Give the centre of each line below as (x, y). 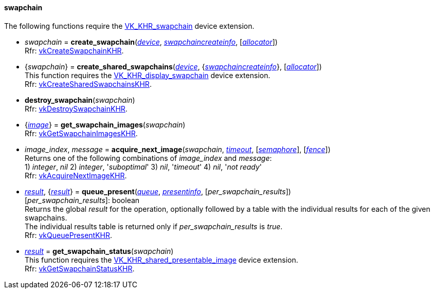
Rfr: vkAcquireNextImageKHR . (76, 175)
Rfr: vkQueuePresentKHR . (69, 235)
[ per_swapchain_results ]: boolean (82, 200)
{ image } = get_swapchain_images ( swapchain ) (105, 124)
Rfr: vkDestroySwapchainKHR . (76, 108)
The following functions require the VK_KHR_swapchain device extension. (129, 26)
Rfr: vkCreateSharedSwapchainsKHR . (88, 84)
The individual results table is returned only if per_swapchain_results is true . (154, 226)
